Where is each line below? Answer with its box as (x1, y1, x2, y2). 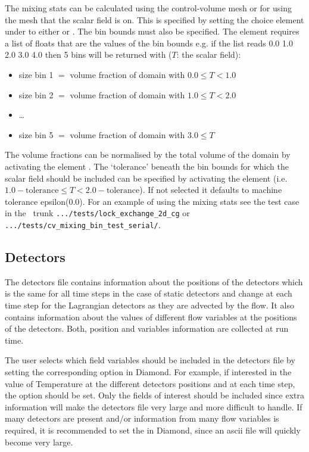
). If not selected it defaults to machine (139, 183, 282, 196)
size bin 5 (18, 128, 54, 141)
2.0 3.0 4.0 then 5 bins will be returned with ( (5, 48, 172, 61)
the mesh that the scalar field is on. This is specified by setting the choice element (5, 13, 304, 26)
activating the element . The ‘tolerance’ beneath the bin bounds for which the (5, 160, 289, 172)
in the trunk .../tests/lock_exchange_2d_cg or (5, 207, 190, 219)
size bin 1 (18, 68, 54, 80)
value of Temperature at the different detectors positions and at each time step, (5, 377, 295, 389)
